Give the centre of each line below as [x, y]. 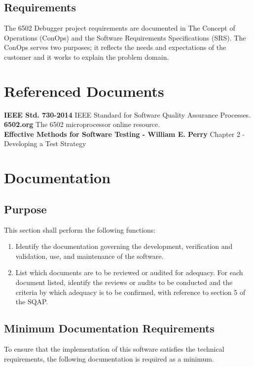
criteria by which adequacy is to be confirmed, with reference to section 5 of [130, 292]
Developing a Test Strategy [45, 143]
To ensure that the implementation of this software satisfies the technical [114, 349]
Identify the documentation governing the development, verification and [124, 246]
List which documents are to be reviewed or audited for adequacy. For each [129, 272]
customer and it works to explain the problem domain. [87, 57]
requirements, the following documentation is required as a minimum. [109, 358]
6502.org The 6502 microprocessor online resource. [82, 124]
